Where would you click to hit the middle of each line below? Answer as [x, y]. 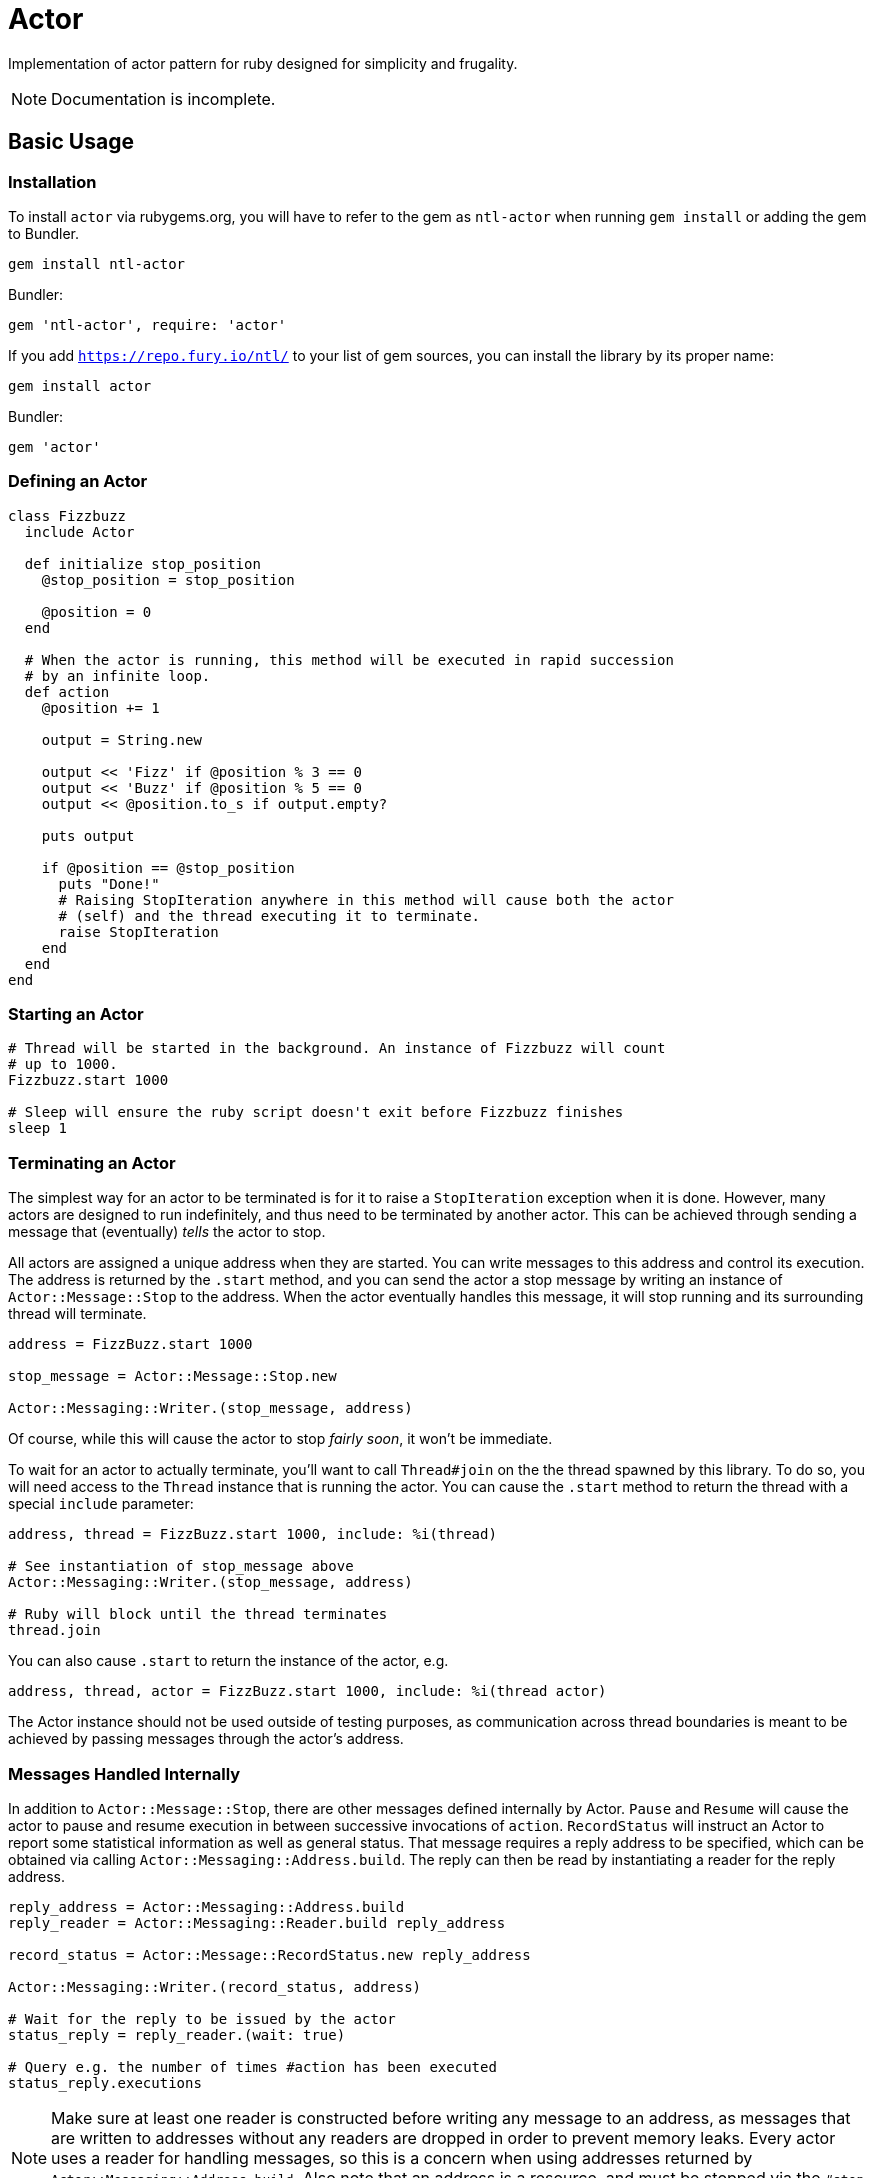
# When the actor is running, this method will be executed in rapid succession [349, 659]
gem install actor [80, 385]
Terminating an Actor [92, 1162]
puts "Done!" [109, 883]
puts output [88, 835]
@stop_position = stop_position [168, 579]
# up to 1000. [63, 1064]
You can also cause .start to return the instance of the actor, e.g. [228, 1661]
